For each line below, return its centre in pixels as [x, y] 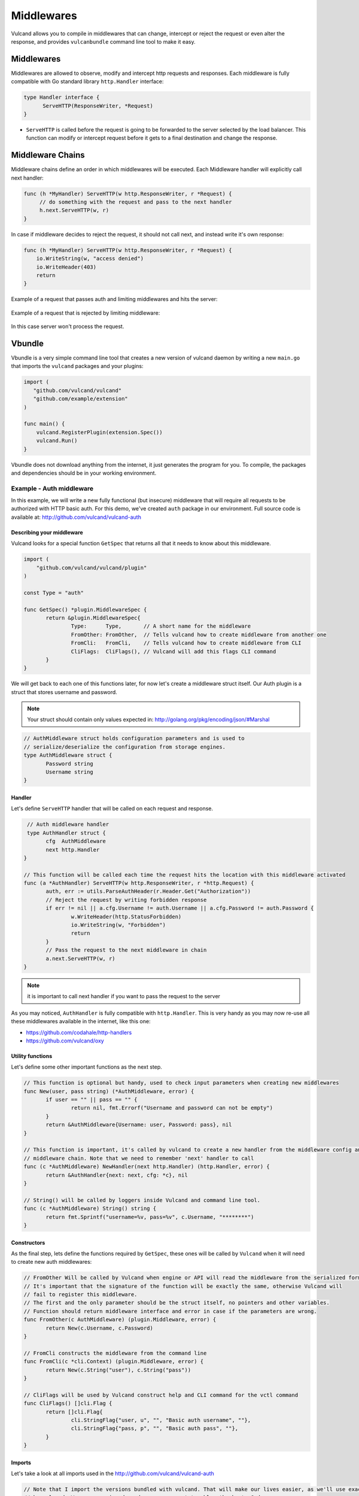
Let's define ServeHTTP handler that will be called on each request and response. [112, 808]
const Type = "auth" [54, 593]
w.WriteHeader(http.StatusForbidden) [126, 916]
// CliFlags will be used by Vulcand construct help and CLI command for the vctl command [161, 1395]
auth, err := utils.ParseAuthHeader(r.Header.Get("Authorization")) [148, 891]
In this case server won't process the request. [68, 327]
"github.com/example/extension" [80, 399]
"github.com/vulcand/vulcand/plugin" [92, 568]
